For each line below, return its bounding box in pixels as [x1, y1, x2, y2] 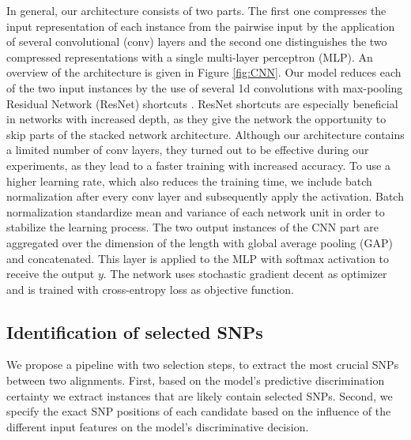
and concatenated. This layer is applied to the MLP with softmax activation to [6, 250, 390, 266]
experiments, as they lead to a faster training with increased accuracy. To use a [6, 156, 390, 173]
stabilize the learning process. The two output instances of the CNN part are [6, 219, 379, 235]
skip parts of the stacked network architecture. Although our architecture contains [6, 126, 405, 142]
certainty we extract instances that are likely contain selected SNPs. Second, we [6, 387, 393, 404]
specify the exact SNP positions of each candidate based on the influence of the [6, 403, 391, 419]
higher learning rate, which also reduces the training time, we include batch [6, 172, 372, 189]
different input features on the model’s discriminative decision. [6, 418, 309, 434]
